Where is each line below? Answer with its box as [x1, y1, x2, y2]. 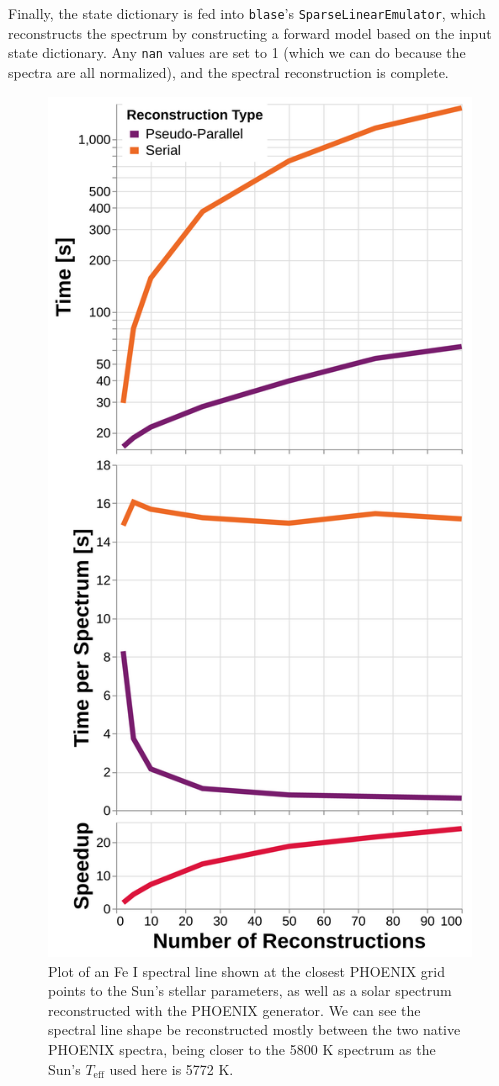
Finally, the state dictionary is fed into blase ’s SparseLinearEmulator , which [8, 3, 486, 23]
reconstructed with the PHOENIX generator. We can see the [48, 999, 421, 1020]
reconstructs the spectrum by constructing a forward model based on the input [8, 22, 492, 43]
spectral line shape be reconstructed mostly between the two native [48, 1019, 461, 1040]
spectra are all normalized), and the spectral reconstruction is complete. [8, 61, 449, 82]
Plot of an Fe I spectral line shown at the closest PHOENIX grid [48, 960, 446, 981]
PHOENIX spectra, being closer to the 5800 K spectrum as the [48, 1039, 436, 1060]
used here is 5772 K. [109, 1058, 234, 1079]
